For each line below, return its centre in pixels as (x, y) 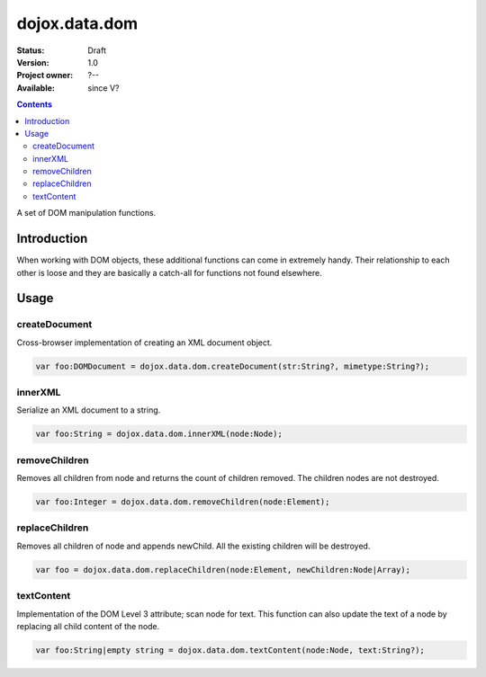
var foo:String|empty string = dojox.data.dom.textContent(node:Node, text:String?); (230, 650)
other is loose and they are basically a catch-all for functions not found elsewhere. (170, 272)
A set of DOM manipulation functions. (86, 213)
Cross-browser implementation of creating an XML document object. (144, 343)
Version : (33, 62)
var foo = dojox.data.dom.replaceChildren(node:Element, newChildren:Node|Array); (223, 570)
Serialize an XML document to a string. (89, 410)
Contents (35, 104)
